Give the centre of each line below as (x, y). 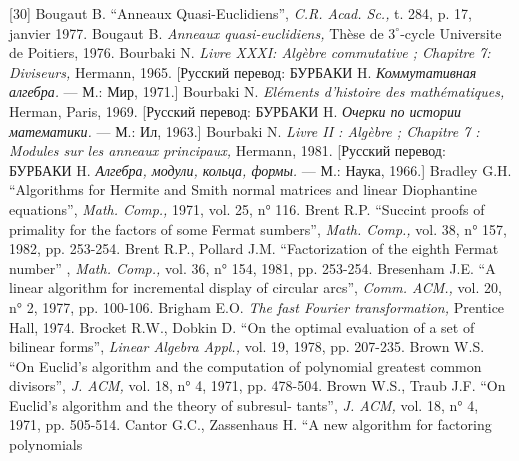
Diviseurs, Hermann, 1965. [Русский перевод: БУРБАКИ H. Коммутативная (243, 71)
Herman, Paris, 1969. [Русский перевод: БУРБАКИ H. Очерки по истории (235, 110)
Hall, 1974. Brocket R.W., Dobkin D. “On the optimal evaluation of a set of (242, 326)
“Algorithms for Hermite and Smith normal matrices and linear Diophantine (243, 189)
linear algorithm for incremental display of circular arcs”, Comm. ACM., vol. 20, (255, 287)
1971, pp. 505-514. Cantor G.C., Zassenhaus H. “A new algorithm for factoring (250, 424)
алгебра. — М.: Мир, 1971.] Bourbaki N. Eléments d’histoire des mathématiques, (257, 91)
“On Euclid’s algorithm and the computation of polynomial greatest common (245, 365)
